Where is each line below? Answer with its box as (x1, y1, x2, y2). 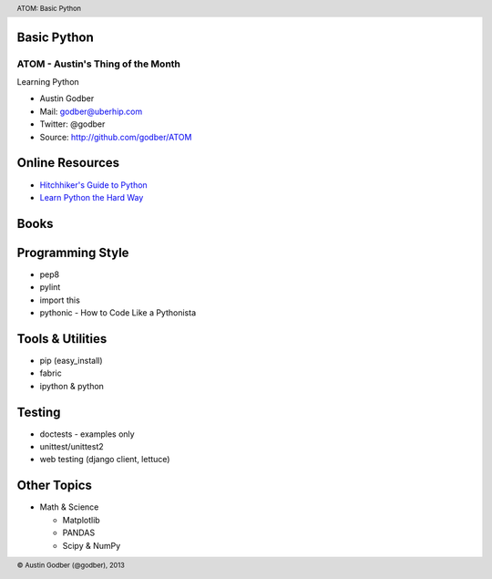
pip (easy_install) (39, 355, 104, 366)
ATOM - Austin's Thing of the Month (16, 57, 181, 70)
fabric (39, 367, 63, 378)
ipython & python (39, 380, 105, 391)
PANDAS (62, 527, 96, 538)
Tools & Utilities (16, 331, 108, 346)
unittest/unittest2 (39, 441, 104, 452)
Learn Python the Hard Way (39, 191, 144, 202)
